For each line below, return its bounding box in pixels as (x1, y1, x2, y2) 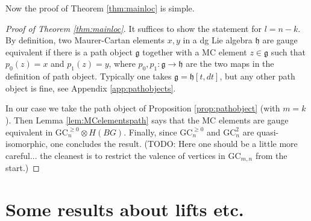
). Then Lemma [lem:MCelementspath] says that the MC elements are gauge (5, 113, 289, 126)
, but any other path (219, 70, 295, 82)
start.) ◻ (5, 161, 40, 174)
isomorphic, (5, 137, 48, 150)
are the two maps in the (186, 57, 274, 70)
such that (271, 45, 306, 58)
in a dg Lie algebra (183, 34, 253, 46)
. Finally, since (124, 125, 177, 138)
